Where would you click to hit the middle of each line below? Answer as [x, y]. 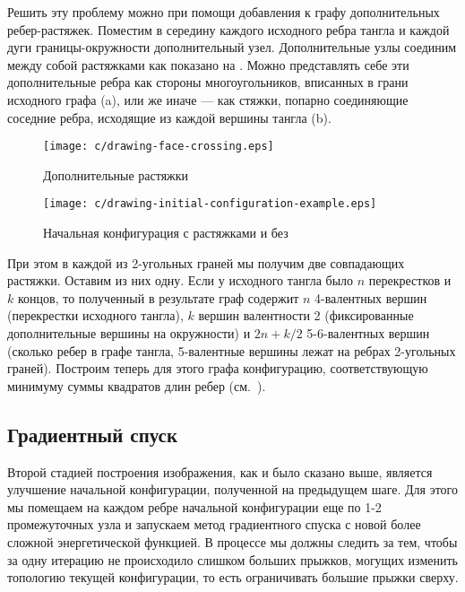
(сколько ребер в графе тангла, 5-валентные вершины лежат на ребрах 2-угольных [232, 350]
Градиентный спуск [93, 434]
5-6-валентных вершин [368, 333]
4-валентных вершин [370, 297]
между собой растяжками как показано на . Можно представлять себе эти [208, 64]
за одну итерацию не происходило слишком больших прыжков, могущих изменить [232, 559]
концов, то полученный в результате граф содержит [158, 297]
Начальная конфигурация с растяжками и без [166, 233]
